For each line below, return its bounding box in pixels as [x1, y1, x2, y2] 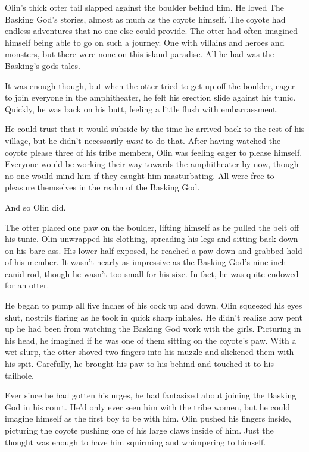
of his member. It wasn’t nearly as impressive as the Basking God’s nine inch [5, 256, 286, 268]
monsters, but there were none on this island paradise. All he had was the [5, 48, 274, 60]
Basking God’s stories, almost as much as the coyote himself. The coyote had [5, 12, 286, 25]
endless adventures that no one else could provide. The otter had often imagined [5, 24, 298, 37]
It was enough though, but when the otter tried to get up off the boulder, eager [5, 79, 295, 92]
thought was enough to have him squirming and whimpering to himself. [5, 435, 266, 448]
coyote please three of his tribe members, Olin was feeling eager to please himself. [5, 146, 302, 158]
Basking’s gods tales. [5, 59, 80, 71]
